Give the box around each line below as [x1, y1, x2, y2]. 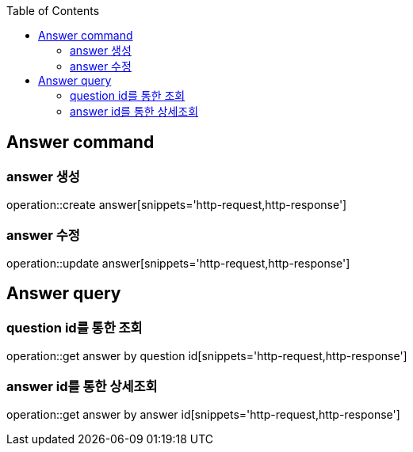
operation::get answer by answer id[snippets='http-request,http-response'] [6, 407, 400, 421]
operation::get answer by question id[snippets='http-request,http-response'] [6, 349, 407, 363]
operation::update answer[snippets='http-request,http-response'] [6, 256, 350, 270]
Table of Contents [6, 4, 100, 17]
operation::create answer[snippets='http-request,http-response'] [6, 198, 347, 212]
